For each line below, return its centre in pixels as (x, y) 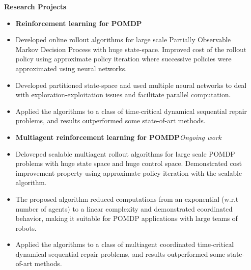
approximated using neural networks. (71, 68)
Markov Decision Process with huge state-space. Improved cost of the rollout (131, 49)
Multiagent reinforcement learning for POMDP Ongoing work (118, 137)
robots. (26, 228)
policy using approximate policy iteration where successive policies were (123, 59)
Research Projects (35, 6)
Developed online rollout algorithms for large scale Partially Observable (123, 40)
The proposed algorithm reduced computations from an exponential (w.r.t (127, 199)
